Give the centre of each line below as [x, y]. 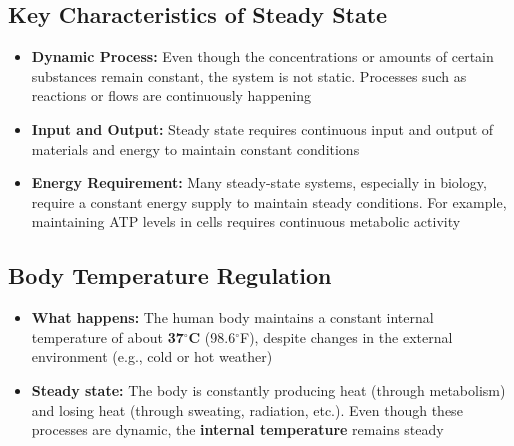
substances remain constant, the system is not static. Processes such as [249, 75]
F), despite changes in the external [346, 336]
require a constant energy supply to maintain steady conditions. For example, [269, 201]
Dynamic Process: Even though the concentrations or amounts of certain [262, 56]
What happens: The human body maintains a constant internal [232, 317]
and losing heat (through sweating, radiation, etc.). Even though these [247, 409]
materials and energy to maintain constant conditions [195, 148]
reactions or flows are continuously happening [171, 95]
